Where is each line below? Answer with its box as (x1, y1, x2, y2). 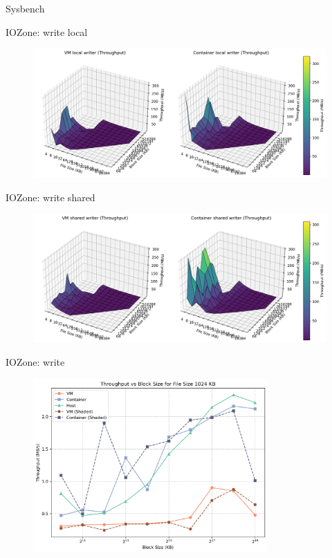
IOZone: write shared (6, 189, 95, 204)
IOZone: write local (6, 24, 88, 39)
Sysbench (6, 1, 45, 15)
